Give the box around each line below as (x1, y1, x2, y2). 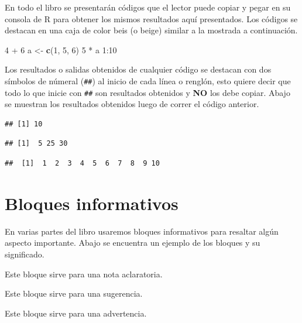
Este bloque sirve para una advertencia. (5, 307, 147, 319)
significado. (5, 248, 44, 260)
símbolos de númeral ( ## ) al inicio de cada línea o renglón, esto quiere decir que (5, 74, 291, 87)
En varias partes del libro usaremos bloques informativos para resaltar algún (5, 225, 279, 237)
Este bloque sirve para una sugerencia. (5, 287, 143, 300)
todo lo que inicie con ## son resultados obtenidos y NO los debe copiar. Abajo (5, 86, 290, 98)
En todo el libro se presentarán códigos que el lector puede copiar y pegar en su (5, 1, 291, 13)
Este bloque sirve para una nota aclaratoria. (5, 267, 163, 280)
